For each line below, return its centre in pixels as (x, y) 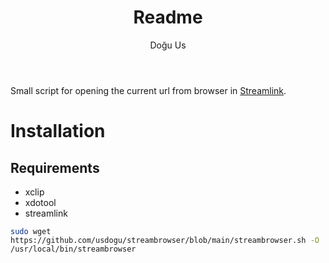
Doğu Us (168, 45)
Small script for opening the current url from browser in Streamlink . (148, 90)
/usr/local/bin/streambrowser (73, 249)
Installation (58, 131)
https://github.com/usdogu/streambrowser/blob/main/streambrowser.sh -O (165, 240)
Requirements (55, 167)
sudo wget (31, 231)
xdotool (40, 202)
